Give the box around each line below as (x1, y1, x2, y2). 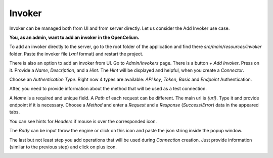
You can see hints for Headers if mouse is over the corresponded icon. (9, 118, 157, 124)
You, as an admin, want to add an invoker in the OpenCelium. (9, 34, 140, 40)
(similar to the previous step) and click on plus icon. (9, 144, 117, 150)
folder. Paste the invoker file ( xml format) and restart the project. (9, 50, 144, 57)
